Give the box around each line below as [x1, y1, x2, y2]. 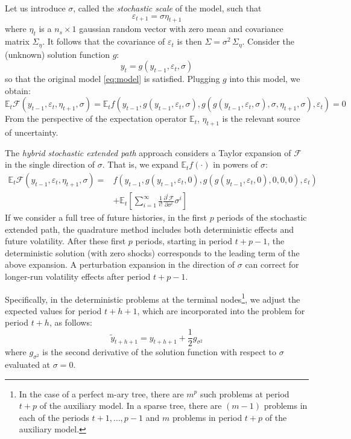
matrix [5, 35, 30, 48]
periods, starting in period [135, 235, 233, 247]
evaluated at [5, 358, 51, 370]
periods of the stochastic [217, 211, 307, 224]
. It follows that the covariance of [42, 35, 165, 48]
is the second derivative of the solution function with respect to [42, 346, 276, 358]
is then [177, 35, 202, 48]
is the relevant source [222, 112, 300, 125]
